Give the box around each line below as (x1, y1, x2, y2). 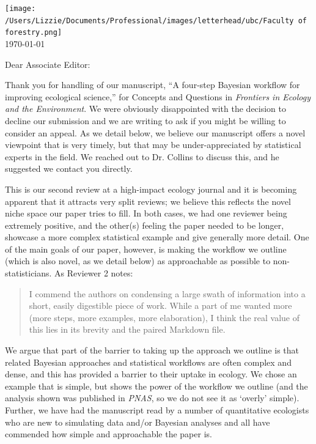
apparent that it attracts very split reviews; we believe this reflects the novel (5, 194, 291, 207)
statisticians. (5, 267, 52, 279)
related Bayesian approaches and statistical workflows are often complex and (5, 355, 292, 368)
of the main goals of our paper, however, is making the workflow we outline (5, 242, 287, 255)
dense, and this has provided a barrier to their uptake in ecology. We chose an (5, 368, 297, 380)
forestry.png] (5, 28, 62, 37)
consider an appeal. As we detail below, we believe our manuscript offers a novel (5, 126, 306, 139)
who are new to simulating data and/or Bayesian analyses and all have (5, 415, 270, 428)
